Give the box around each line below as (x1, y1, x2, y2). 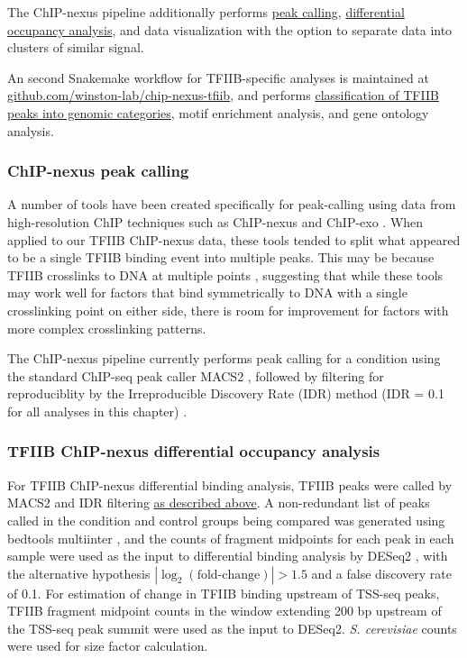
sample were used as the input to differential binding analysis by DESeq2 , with (7, 546, 448, 565)
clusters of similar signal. (7, 38, 144, 57)
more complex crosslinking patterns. (7, 318, 206, 337)
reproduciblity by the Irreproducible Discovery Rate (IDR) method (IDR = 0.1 (7, 384, 444, 403)
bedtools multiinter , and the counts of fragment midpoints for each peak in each (7, 528, 454, 547)
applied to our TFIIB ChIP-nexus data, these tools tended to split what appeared (7, 230, 461, 249)
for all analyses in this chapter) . (7, 401, 188, 420)
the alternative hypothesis (7, 563, 151, 582)
